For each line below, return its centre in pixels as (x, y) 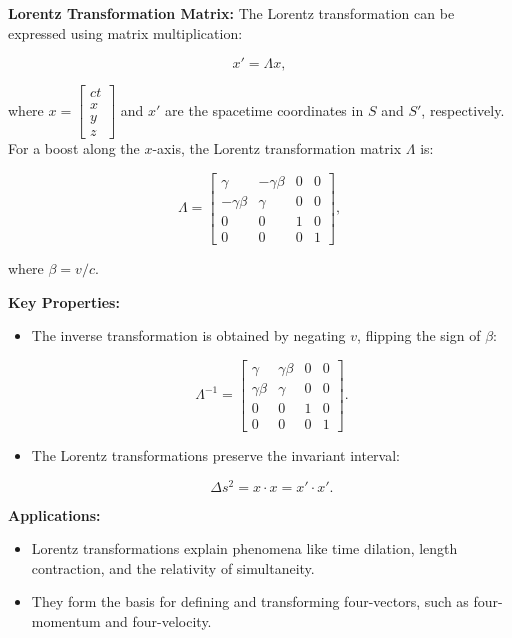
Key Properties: (64, 301)
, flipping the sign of (419, 335)
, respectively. (463, 109)
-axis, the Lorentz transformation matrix (277, 148)
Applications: (54, 514)
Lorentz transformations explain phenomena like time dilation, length (244, 548)
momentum (66, 620)
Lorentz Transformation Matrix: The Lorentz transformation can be (231, 13)
